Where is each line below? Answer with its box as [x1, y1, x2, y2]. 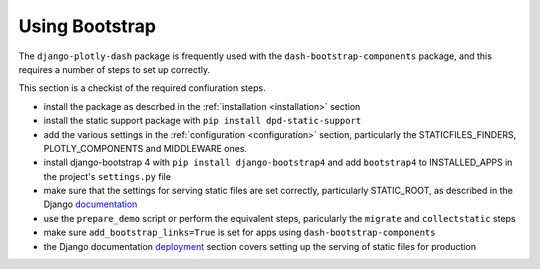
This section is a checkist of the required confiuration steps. [18, 82, 266, 94]
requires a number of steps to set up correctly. [18, 63, 210, 75]
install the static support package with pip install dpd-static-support [43, 115, 362, 127]
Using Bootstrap [18, 15, 157, 37]
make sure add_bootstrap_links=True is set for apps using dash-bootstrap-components [43, 226, 436, 239]
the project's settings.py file [43, 170, 172, 182]
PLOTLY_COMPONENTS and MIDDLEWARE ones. [43, 142, 248, 154]
